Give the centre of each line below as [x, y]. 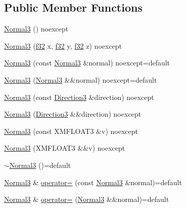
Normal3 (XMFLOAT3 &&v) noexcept [65, 148]
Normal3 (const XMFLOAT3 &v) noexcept [71, 131]
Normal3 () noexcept [36, 29]
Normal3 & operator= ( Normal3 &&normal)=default [87, 199]
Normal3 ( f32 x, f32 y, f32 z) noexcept [63, 45]
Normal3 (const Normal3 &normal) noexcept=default [87, 63]
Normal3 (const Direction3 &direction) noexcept [79, 97]
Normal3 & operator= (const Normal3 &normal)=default [93, 182]
